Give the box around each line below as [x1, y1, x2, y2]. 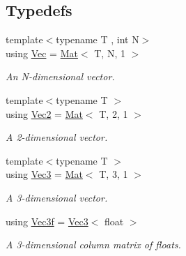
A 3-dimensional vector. [6, 190, 108, 204]
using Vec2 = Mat [6, 106, 83, 121]
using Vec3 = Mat [6, 167, 83, 181]
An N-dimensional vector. [6, 69, 115, 84]
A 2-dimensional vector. [6, 130, 108, 144]
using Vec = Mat [6, 45, 78, 60]
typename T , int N [56, 32, 139, 47]
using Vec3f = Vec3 [6, 213, 88, 228]
